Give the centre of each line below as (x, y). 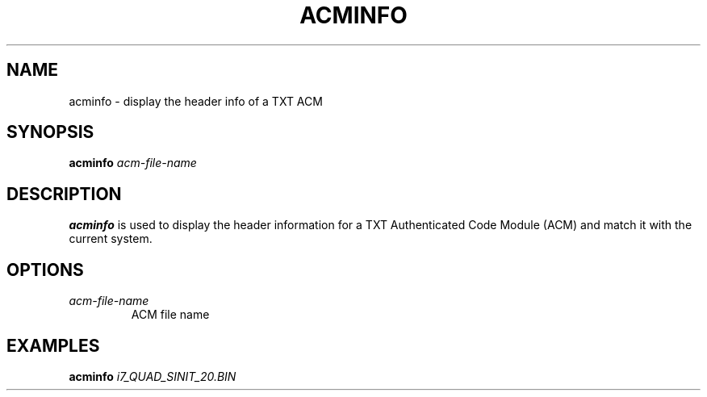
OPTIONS (45, 270)
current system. (111, 239)
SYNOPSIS (50, 132)
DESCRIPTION (64, 194)
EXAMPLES (53, 345)
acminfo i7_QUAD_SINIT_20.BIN (153, 376)
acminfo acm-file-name (133, 163)
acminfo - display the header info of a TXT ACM (196, 101)
